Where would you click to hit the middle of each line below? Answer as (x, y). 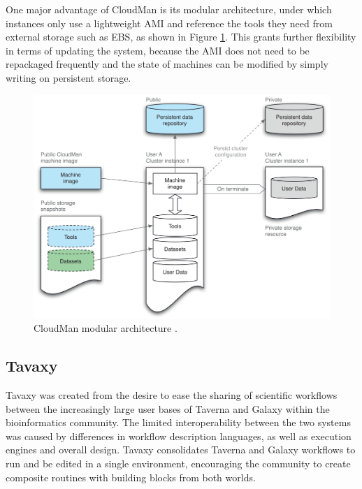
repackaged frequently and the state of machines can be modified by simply (167, 64)
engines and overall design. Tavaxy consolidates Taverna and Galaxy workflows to (181, 450)
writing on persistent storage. (68, 77)
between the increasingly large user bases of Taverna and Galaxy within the (168, 408)
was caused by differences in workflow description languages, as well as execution (179, 436)
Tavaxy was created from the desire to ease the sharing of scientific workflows (172, 395)
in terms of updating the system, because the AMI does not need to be (158, 50)
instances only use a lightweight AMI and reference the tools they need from (169, 23)
